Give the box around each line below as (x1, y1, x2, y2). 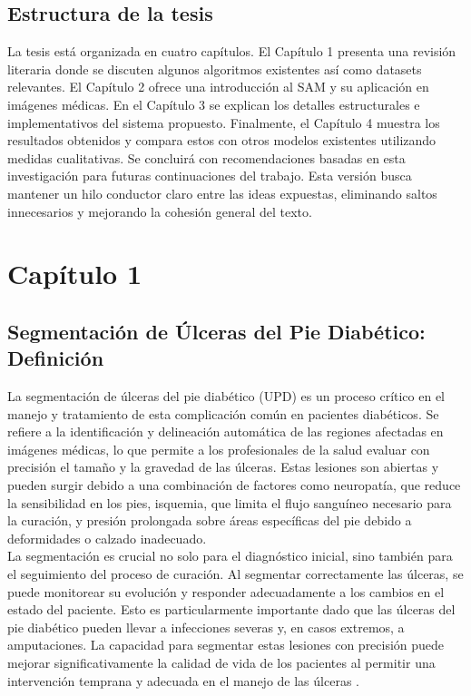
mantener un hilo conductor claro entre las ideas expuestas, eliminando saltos (7, 183, 437, 202)
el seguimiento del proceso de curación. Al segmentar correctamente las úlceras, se (7, 564, 464, 583)
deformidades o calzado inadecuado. (7, 528, 207, 547)
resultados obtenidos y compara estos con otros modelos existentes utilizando (7, 131, 437, 150)
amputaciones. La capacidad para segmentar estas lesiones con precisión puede (7, 635, 445, 654)
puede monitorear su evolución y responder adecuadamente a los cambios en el (7, 582, 445, 601)
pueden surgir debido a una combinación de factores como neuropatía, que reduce (7, 475, 461, 495)
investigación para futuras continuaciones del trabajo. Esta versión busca (7, 166, 412, 185)
